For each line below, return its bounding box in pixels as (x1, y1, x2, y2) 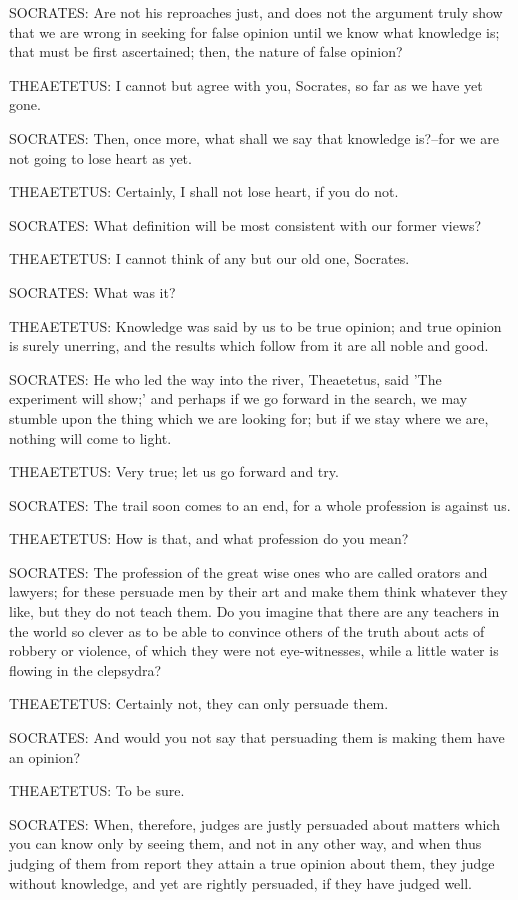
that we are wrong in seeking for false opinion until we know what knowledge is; (9, 21, 500, 42)
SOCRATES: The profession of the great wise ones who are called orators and (9, 561, 488, 582)
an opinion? (9, 746, 81, 767)
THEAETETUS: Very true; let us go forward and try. (9, 461, 339, 482)
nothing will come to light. (9, 427, 172, 448)
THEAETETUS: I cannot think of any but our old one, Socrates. (9, 248, 410, 269)
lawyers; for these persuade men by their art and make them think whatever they (9, 581, 508, 602)
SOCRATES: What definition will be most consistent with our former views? (9, 214, 482, 235)
